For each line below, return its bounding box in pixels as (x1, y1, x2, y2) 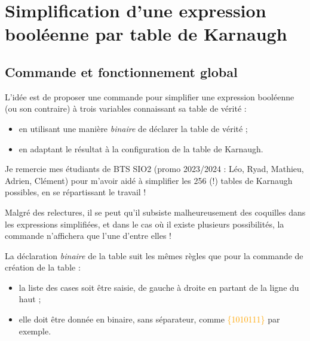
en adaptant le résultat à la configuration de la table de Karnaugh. (19, 142, 263, 155)
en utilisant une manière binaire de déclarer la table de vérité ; (19, 122, 248, 134)
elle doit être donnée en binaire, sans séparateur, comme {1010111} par (19, 313, 280, 325)
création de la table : (5, 261, 81, 274)
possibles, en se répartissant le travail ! (5, 186, 146, 198)
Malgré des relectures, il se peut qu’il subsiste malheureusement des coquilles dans (5, 205, 306, 218)
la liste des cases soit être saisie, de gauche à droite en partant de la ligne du (19, 281, 299, 293)
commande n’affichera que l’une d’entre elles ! (5, 229, 171, 242)
